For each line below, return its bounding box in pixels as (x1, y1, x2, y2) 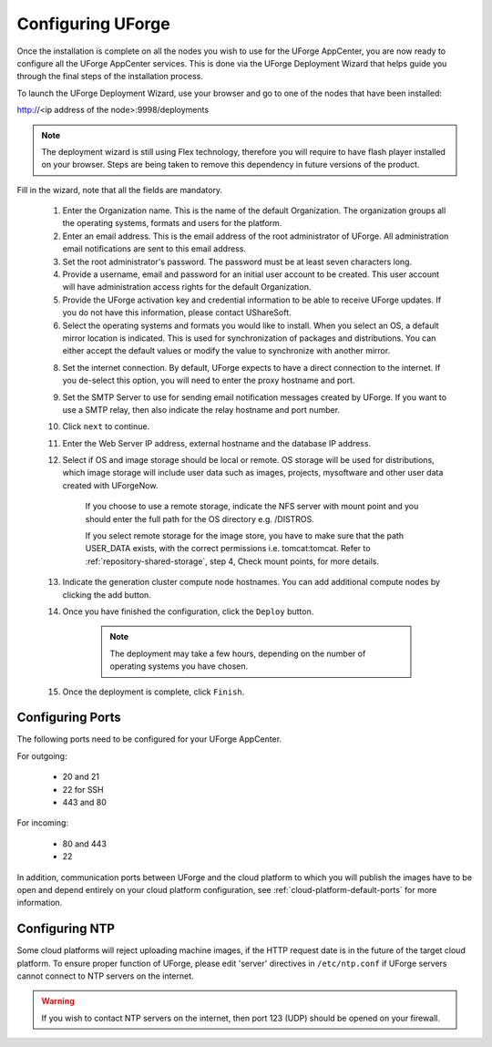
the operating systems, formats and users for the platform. (62, 218, 282, 229)
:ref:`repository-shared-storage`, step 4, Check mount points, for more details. (85, 556, 380, 567)
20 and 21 (62, 771, 100, 783)
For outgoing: (16, 750, 67, 761)
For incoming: (16, 817, 68, 828)
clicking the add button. (62, 589, 152, 600)
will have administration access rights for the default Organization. (62, 282, 312, 293)
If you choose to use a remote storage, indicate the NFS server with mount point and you (85, 501, 419, 512)
